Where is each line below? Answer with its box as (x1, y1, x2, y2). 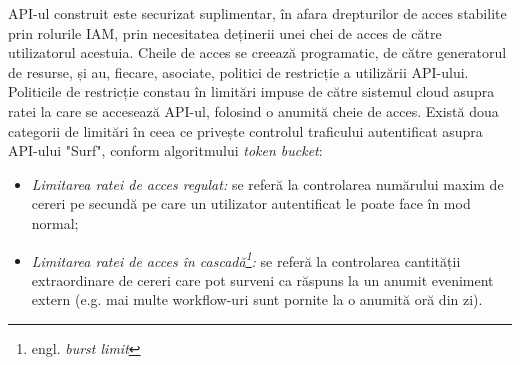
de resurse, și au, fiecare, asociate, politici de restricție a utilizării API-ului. (8, 61, 469, 82)
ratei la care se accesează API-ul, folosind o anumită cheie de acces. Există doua (8, 100, 499, 121)
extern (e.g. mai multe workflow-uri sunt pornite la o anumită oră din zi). (31, 289, 483, 310)
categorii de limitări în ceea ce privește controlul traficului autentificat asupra (8, 120, 483, 141)
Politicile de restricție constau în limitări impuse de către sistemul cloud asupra (8, 81, 495, 102)
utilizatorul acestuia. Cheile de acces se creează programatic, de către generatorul (8, 42, 507, 63)
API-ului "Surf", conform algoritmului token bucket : (8, 140, 323, 161)
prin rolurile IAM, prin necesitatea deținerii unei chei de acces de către (8, 22, 442, 43)
